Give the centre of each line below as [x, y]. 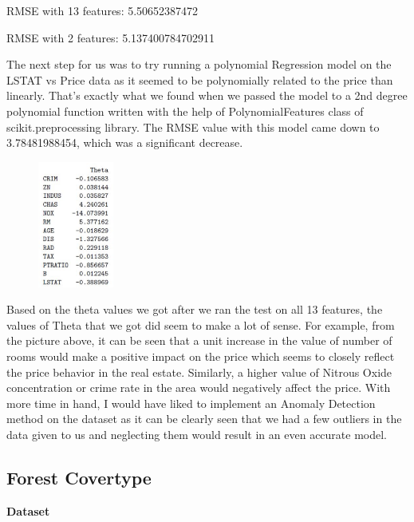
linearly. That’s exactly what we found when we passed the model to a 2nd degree [207, 95]
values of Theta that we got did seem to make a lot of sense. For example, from [201, 324]
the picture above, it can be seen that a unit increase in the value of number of [199, 340]
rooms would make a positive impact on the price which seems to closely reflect [201, 356]
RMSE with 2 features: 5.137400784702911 [111, 37]
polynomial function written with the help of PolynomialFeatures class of [185, 111]
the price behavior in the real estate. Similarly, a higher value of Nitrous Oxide [199, 372]
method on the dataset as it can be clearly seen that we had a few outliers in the [204, 419]
